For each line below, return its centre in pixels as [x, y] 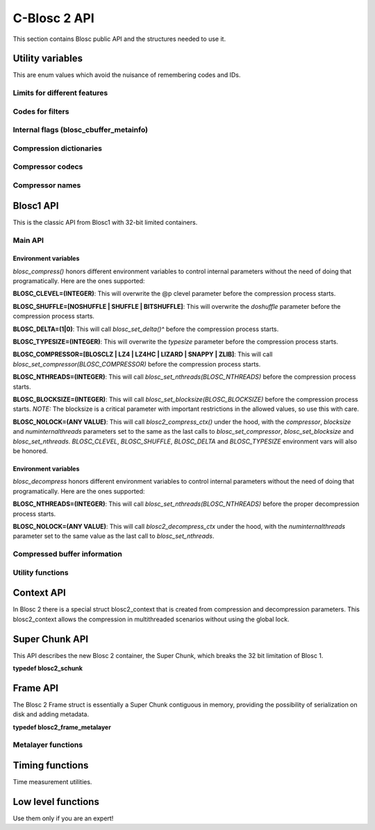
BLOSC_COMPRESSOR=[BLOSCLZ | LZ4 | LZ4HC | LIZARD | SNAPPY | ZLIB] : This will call [143, 355]
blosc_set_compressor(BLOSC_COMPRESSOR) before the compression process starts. [137, 364]
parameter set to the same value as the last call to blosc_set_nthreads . [114, 536]
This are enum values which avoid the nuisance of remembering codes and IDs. [127, 75]
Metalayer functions [48, 745]
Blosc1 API [36, 206]
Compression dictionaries [57, 148]
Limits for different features [60, 93]
